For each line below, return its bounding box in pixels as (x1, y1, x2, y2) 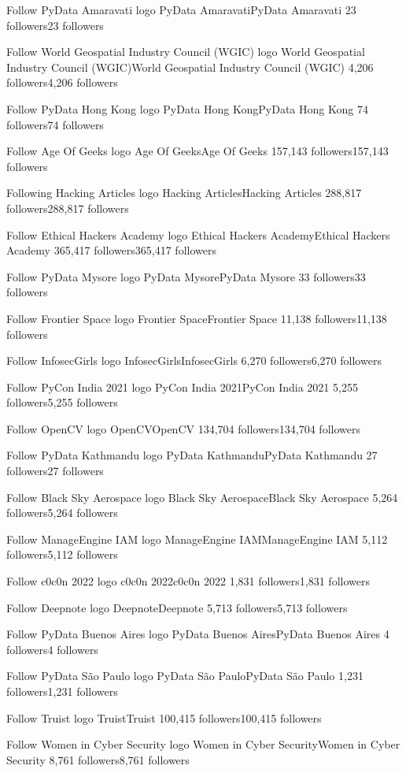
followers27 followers (6, 463, 104, 479)
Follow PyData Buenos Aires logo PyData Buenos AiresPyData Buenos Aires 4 (6, 626, 389, 642)
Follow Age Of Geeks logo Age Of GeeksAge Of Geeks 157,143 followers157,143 (6, 143, 389, 159)
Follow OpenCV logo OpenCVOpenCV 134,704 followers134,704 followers (6, 420, 360, 437)
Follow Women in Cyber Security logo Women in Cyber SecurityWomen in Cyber (6, 736, 400, 753)
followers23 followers (6, 17, 104, 33)
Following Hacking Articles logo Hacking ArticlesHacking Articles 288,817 (6, 184, 362, 201)
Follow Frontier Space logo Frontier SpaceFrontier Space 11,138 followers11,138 (6, 310, 387, 326)
